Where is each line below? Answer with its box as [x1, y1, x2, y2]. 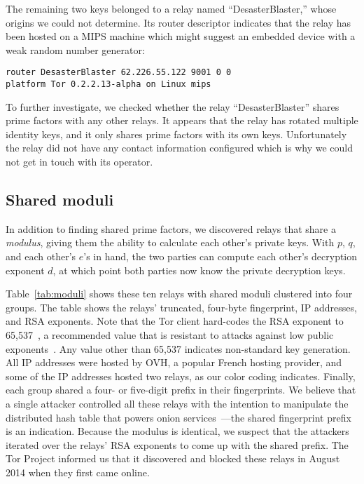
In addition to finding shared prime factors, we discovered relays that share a [6, 221, 336, 236]
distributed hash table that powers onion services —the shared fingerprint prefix [6, 410, 351, 424]
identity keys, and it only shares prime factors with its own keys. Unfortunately [6, 126, 347, 141]
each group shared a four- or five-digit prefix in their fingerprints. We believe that [6, 382, 356, 397]
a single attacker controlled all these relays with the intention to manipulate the [6, 396, 349, 410]
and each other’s [6, 249, 76, 264]
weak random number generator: [6, 42, 145, 57]
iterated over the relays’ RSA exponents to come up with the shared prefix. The [6, 437, 349, 452]
